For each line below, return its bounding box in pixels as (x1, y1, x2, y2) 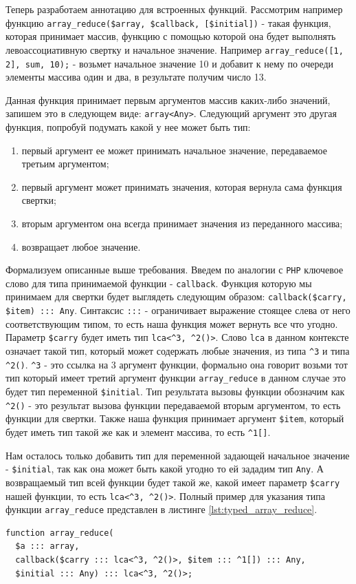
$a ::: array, (15, 541, 80, 552)
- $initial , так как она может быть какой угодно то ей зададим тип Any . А (5, 461, 324, 476)
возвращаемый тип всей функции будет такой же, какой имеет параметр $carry (5, 474, 340, 489)
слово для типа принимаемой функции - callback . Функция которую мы (5, 275, 312, 290)
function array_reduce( (5, 528, 114, 538)
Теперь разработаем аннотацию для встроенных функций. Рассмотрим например (5, 2, 343, 16)
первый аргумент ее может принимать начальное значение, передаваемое (21, 143, 327, 157)
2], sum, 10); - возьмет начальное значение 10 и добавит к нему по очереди (5, 56, 334, 70)
